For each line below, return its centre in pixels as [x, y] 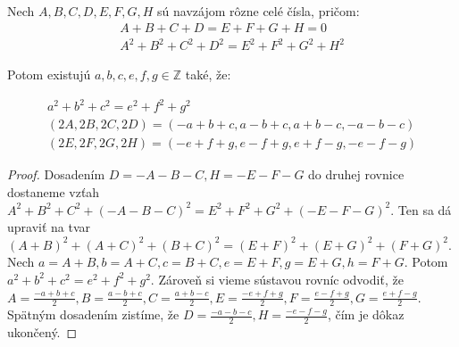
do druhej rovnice [356, 174]
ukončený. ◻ [42, 332]
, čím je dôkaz [366, 314]
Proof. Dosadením [56, 174]
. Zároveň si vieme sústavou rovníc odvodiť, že [277, 279]
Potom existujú [49, 74]
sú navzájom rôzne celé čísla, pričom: [259, 11]
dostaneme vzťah [54, 191]
